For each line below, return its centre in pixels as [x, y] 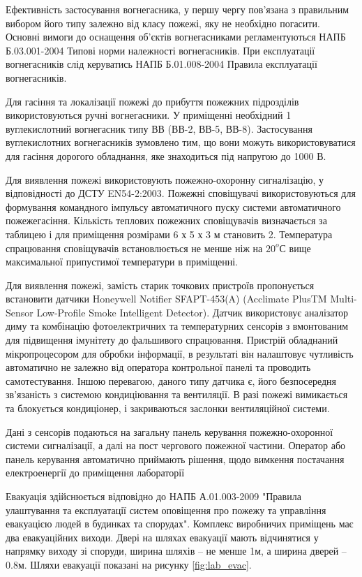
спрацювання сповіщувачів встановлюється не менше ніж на [134, 248]
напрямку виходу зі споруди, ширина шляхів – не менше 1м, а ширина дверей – [176, 551]
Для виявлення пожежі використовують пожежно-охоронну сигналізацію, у [165, 179]
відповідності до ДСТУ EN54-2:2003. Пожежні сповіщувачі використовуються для [181, 193]
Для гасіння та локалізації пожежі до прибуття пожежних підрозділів [152, 101]
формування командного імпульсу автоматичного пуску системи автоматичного [173, 206]
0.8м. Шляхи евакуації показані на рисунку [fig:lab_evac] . [129, 564]
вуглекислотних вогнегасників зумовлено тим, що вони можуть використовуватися [181, 142]
